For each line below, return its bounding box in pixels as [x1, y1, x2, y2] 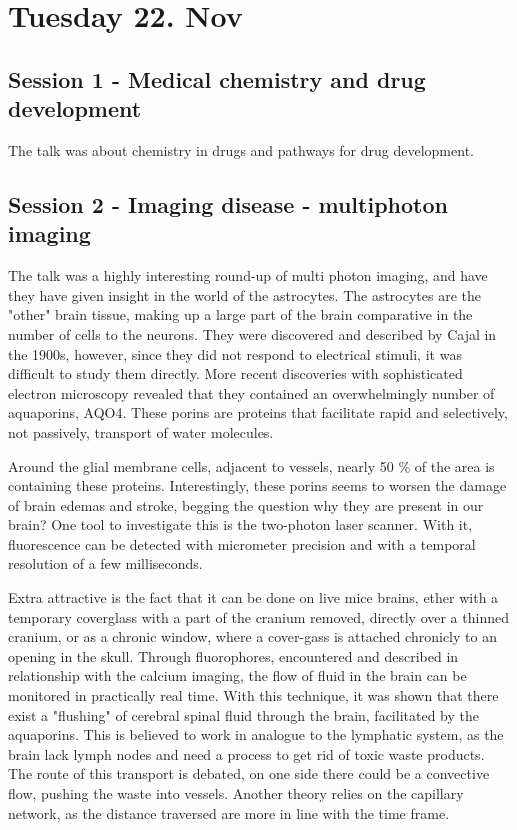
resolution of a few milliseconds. [8, 553, 203, 574]
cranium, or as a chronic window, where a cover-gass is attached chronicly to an [8, 626, 497, 647]
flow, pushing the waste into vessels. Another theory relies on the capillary [8, 783, 464, 803]
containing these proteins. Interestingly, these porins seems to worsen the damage [8, 475, 507, 496]
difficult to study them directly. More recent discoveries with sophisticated [8, 363, 463, 384]
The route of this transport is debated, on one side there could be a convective [8, 763, 490, 784]
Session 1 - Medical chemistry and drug [8, 63, 426, 94]
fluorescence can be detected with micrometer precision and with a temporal [8, 533, 476, 554]
